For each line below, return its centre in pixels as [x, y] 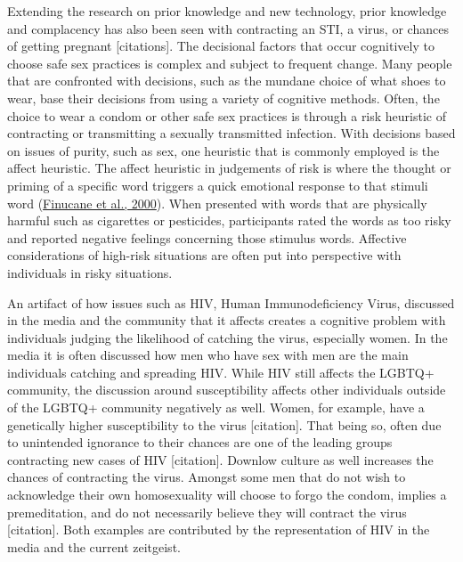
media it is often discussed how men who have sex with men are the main [208, 355]
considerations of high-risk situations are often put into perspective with [204, 255]
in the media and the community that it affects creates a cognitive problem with [227, 320]
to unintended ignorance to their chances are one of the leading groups [200, 442]
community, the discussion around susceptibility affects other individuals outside [227, 390]
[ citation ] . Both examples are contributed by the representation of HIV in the [219, 529]
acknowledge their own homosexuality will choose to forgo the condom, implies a [227, 495]
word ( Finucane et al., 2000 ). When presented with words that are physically [217, 203]
